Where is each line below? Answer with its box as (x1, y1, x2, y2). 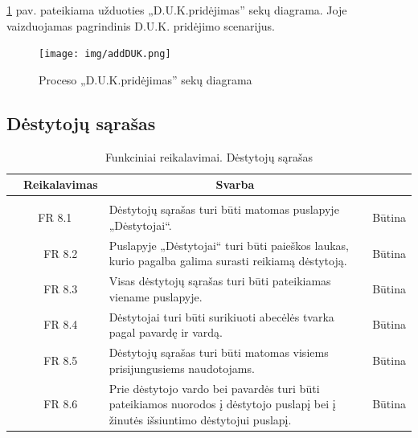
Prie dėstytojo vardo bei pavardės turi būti (109, 379, 320, 396)
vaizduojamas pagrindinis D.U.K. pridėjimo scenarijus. (6, 17, 275, 34)
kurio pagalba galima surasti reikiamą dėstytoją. (109, 252, 347, 269)
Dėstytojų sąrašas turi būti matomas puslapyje (109, 201, 339, 218)
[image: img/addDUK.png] (39, 48, 171, 60)
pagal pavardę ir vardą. (109, 324, 223, 341)
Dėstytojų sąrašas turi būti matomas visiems (109, 344, 329, 361)
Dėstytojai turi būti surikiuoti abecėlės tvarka (109, 308, 334, 325)
